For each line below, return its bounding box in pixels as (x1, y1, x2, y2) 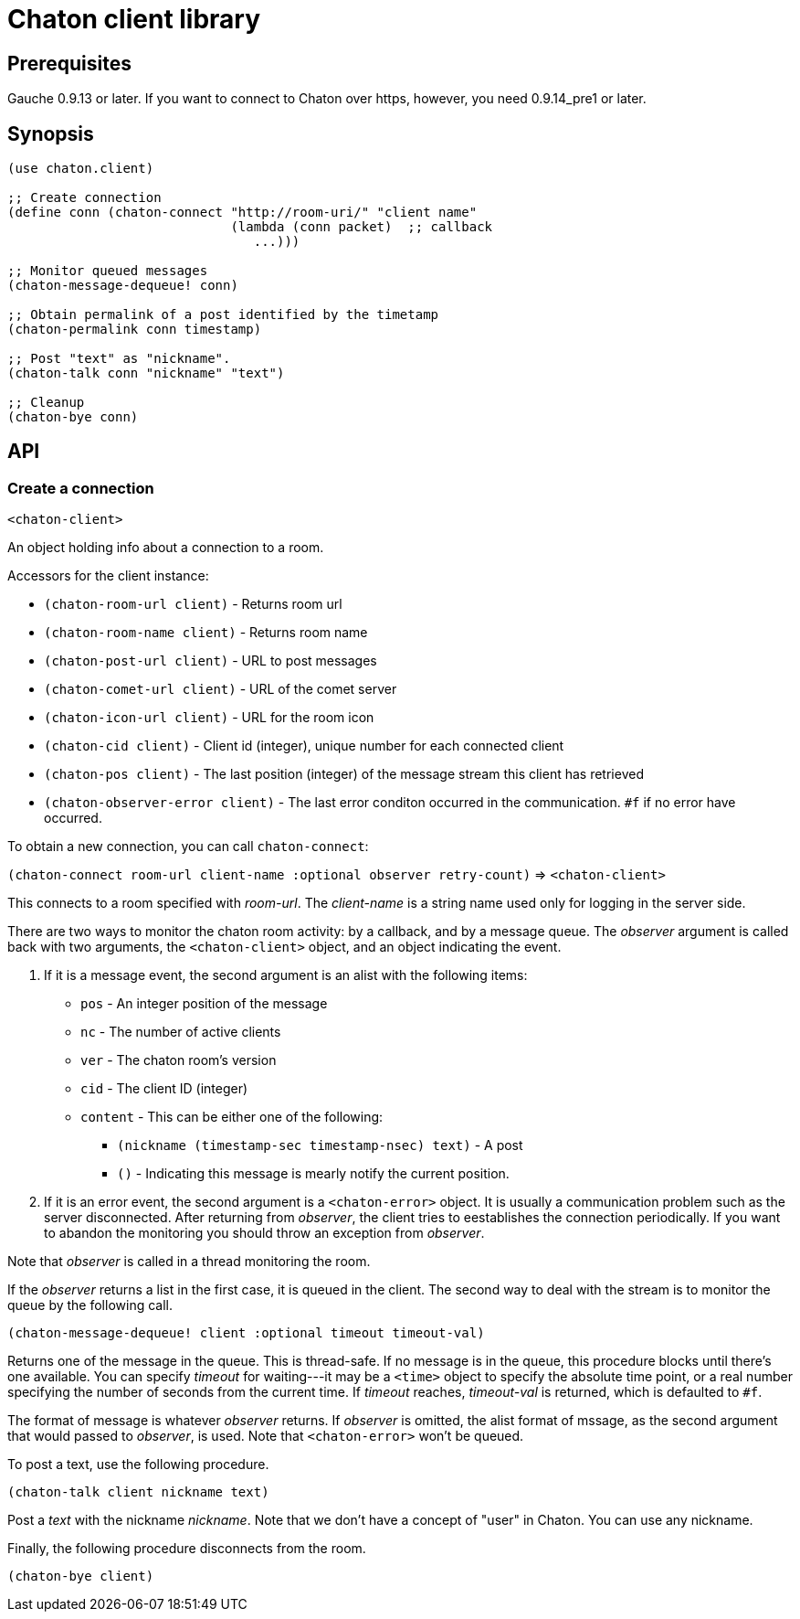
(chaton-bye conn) (7, 410, 139, 425)
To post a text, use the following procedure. (7, 1456, 269, 1473)
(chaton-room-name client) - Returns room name (44, 624, 368, 641)
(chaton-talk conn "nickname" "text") (7, 366, 285, 381)
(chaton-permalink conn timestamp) (7, 322, 262, 337)
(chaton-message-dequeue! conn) (7, 278, 238, 293)
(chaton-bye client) (7, 1569, 154, 1584)
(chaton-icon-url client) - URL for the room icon (44, 709, 374, 726)
